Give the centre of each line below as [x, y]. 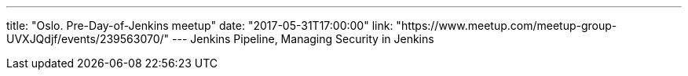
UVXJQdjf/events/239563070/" [88, 39]
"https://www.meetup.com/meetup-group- [507, 25]
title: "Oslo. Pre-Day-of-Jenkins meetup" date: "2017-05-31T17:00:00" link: [200, 25]
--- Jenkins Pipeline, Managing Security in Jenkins [303, 39]
